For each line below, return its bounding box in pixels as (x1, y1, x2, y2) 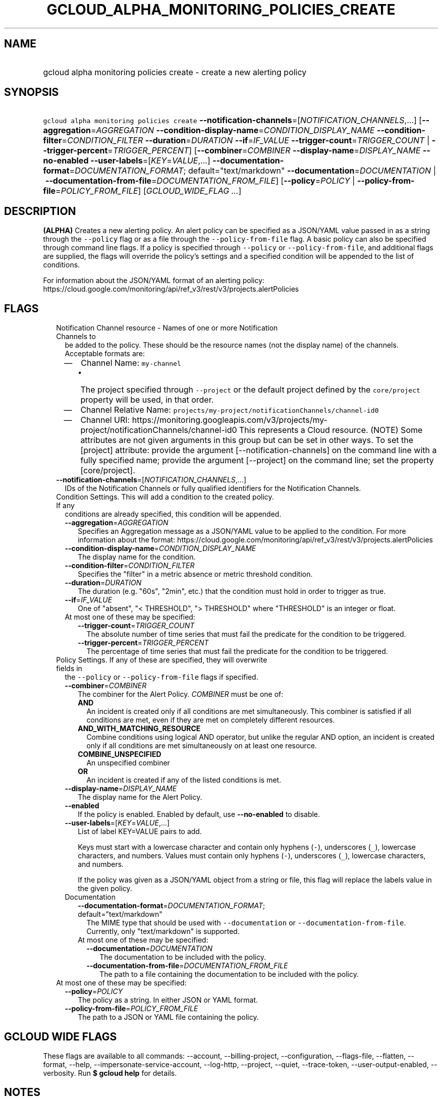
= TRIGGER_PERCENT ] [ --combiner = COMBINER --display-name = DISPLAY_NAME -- (107, 145, 430, 156)
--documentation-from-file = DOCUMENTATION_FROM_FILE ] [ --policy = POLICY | (45, 176, 355, 186)
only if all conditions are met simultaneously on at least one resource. (86, 741, 317, 750)
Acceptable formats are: (65, 349, 145, 358)
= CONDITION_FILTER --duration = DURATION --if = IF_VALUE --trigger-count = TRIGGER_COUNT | (62, 135, 430, 146)
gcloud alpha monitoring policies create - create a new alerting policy (43, 67, 307, 77)
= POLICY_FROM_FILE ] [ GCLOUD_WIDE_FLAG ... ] (56, 186, 242, 196)
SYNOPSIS (4, 86, 59, 99)
